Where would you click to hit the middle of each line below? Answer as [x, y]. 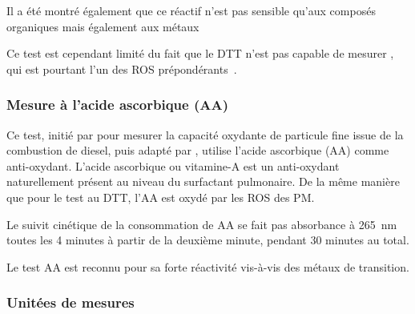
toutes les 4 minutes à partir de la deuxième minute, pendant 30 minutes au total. [208, 240]
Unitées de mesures [71, 302]
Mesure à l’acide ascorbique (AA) [118, 105]
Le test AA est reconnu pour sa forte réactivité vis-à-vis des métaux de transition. [208, 266]
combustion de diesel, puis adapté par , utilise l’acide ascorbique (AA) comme [198, 150]
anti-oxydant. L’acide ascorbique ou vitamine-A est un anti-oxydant [173, 165]
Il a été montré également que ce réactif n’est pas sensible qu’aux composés [191, 10]
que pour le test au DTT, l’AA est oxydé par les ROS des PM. [161, 197]
